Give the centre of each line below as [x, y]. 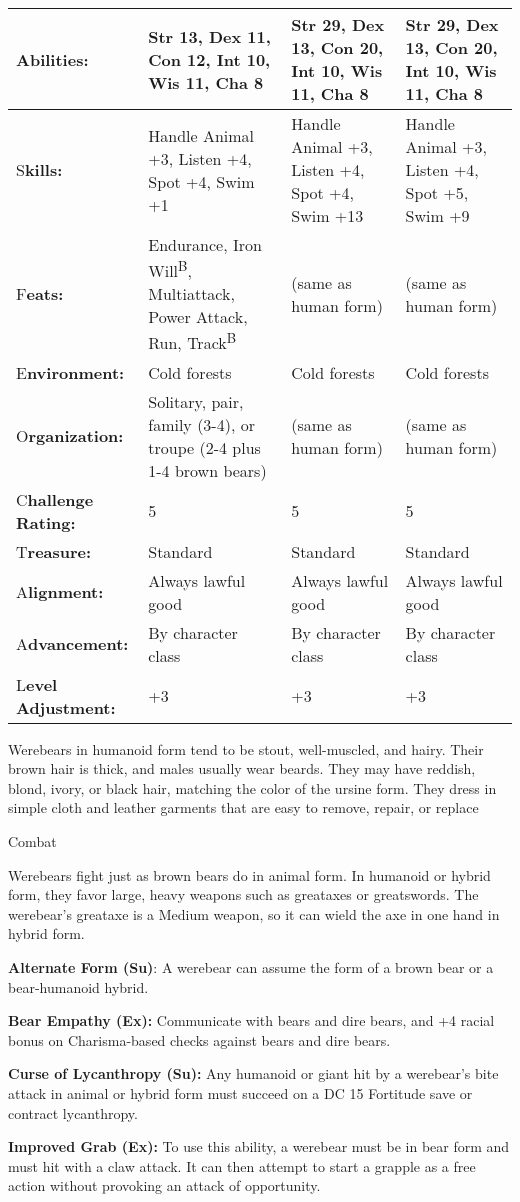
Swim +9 [437, 215]
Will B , [170, 269]
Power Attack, [198, 317]
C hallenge [55, 499]
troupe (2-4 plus [204, 447]
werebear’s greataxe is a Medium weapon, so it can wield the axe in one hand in [254, 913]
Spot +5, [437, 192]
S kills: [39, 169]
